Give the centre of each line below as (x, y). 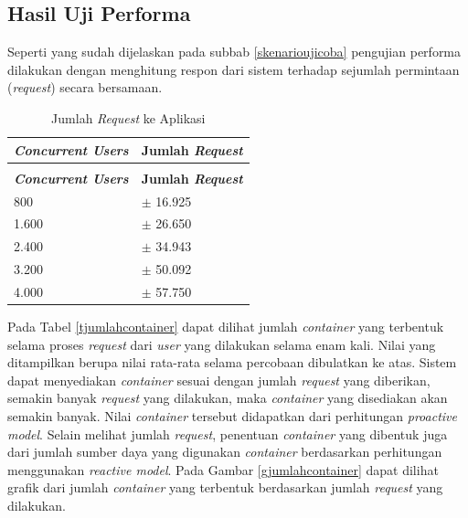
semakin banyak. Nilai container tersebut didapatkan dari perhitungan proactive (232, 415)
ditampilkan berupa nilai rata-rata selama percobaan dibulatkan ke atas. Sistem (232, 362)
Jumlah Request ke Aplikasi (128, 117)
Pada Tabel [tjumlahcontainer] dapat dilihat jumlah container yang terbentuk (226, 326)
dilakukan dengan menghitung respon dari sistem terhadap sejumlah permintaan (234, 69)
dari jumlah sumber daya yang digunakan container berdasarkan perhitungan (225, 452)
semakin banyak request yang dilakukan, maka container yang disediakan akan (228, 398)
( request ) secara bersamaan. (85, 87)
